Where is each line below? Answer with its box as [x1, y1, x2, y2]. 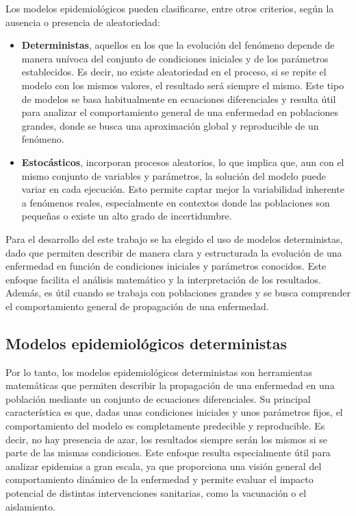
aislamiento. [5, 499, 55, 513]
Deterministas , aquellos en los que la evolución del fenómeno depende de [21, 38, 335, 52]
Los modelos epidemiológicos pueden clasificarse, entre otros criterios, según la [5, 1, 334, 15]
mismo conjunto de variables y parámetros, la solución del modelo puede [21, 168, 326, 183]
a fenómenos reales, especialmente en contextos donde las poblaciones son [21, 195, 330, 209]
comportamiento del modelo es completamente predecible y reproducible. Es [5, 419, 325, 433]
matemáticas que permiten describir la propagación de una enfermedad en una [5, 378, 335, 392]
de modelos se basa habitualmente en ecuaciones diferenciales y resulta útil [21, 91, 336, 106]
